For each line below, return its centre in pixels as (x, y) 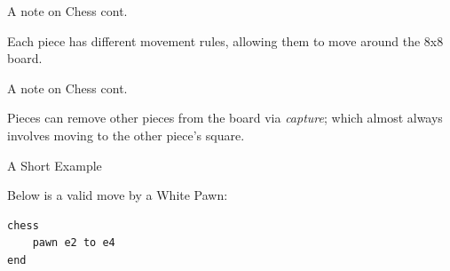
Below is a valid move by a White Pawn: (118, 195)
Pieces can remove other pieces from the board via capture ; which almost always (225, 118)
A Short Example (55, 165)
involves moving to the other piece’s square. (126, 135)
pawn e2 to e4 (74, 243)
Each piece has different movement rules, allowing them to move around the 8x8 (225, 40)
